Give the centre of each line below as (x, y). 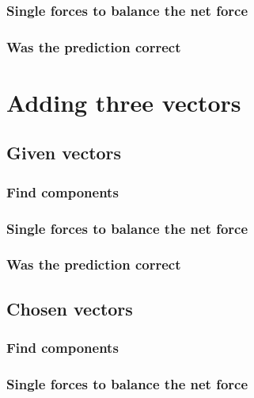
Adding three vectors (124, 102)
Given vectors (64, 153)
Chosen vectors (70, 308)
